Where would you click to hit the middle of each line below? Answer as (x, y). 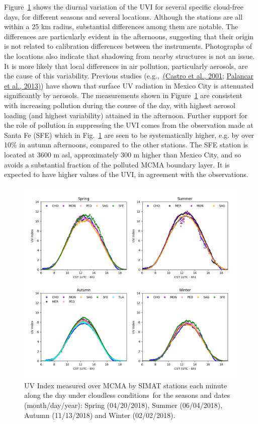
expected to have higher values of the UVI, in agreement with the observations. (126, 174)
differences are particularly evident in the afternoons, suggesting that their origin (129, 36)
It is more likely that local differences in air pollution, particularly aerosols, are (126, 66)
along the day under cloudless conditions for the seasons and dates (127, 395)
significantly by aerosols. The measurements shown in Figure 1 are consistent (123, 95)
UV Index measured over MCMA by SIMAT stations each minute (126, 385)
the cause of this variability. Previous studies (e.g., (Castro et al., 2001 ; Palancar (129, 76)
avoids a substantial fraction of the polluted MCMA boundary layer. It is (117, 164)
